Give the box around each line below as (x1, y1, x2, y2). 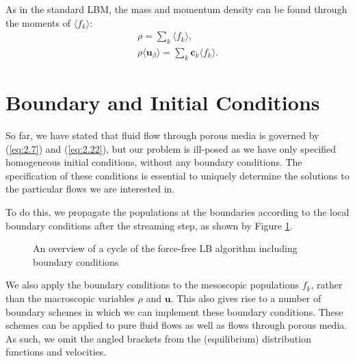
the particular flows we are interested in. (5, 182, 175, 196)
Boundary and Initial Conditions (5, 88, 320, 116)
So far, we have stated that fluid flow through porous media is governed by (5, 127, 319, 142)
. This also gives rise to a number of (170, 290, 321, 305)
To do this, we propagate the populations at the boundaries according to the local (5, 204, 350, 219)
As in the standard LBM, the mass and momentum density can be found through (5, 2, 347, 16)
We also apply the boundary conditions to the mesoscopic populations (5, 277, 300, 292)
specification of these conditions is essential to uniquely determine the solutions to (5, 168, 350, 182)
